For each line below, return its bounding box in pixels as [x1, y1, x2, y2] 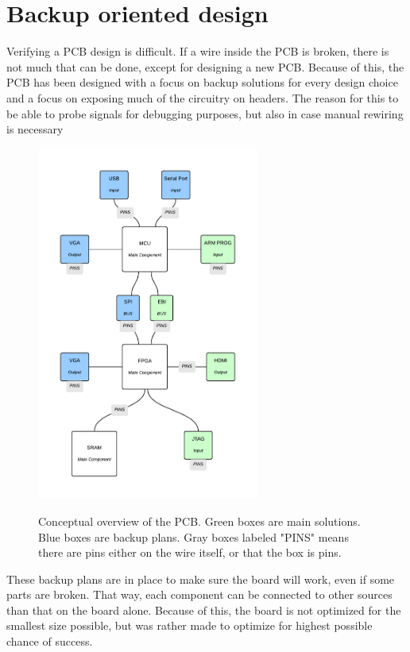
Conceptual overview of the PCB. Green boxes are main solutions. [38, 512, 361, 529]
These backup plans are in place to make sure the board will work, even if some [6, 570, 395, 587]
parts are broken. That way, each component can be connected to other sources [6, 586, 393, 603]
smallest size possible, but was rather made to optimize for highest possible [6, 617, 373, 634]
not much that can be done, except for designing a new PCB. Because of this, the [6, 58, 404, 75]
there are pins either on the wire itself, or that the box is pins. [38, 544, 342, 561]
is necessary [6, 121, 64, 137]
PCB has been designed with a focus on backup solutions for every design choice [6, 74, 398, 91]
